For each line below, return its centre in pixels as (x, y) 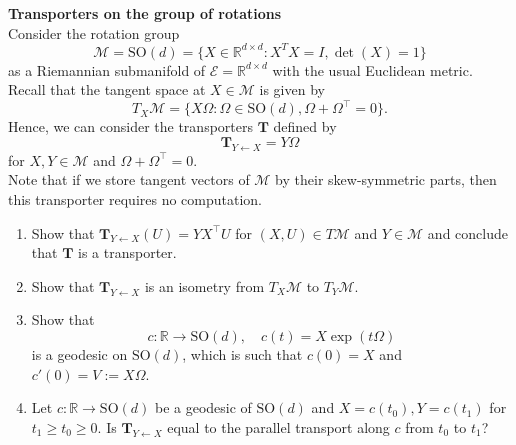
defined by (305, 126)
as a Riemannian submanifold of (107, 69)
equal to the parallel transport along (278, 426)
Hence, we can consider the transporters (130, 126)
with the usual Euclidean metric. (372, 69)
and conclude (467, 232)
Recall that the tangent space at (107, 89)
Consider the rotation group (94, 32)
